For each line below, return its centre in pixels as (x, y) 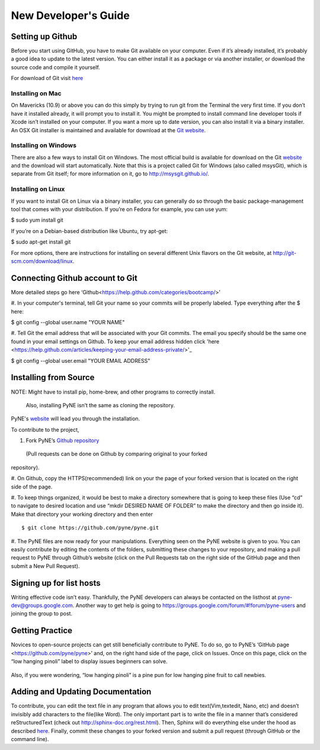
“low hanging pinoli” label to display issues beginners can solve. (89, 662)
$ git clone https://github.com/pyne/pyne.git (90, 528)
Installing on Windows (44, 145)
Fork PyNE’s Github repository (63, 441)
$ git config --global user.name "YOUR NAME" (68, 323)
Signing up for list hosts (56, 583)
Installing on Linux (38, 189)
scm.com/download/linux (42, 261)
